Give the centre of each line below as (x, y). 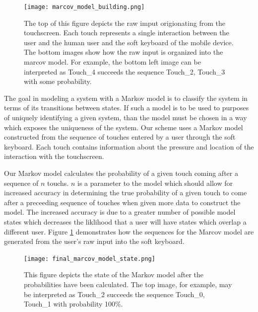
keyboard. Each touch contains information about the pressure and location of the (129, 146)
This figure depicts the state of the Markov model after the (114, 274)
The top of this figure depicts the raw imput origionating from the (125, 23)
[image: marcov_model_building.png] (84, 7)
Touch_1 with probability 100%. (73, 304)
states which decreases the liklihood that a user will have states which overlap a (125, 221)
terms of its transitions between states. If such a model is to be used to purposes (127, 108)
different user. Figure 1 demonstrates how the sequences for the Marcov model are (129, 231)
